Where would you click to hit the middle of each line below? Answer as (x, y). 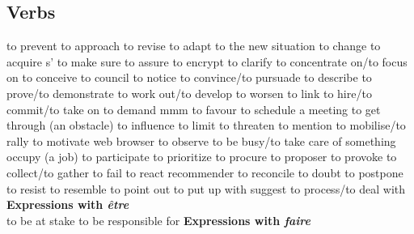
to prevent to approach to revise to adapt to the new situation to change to (194, 46)
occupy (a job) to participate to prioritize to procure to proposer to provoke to (202, 157)
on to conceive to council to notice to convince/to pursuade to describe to (189, 77)
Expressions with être (68, 204)
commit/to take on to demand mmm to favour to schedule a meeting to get (194, 109)
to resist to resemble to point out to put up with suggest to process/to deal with (206, 188)
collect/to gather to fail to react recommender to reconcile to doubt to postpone (205, 172)
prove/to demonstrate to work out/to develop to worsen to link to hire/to (189, 93)
